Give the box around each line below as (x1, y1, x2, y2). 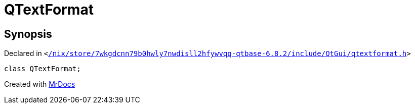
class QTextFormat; (4, 65, 81, 73)
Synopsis (4, 27, 52, 40)
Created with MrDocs (4, 80, 75, 89)
